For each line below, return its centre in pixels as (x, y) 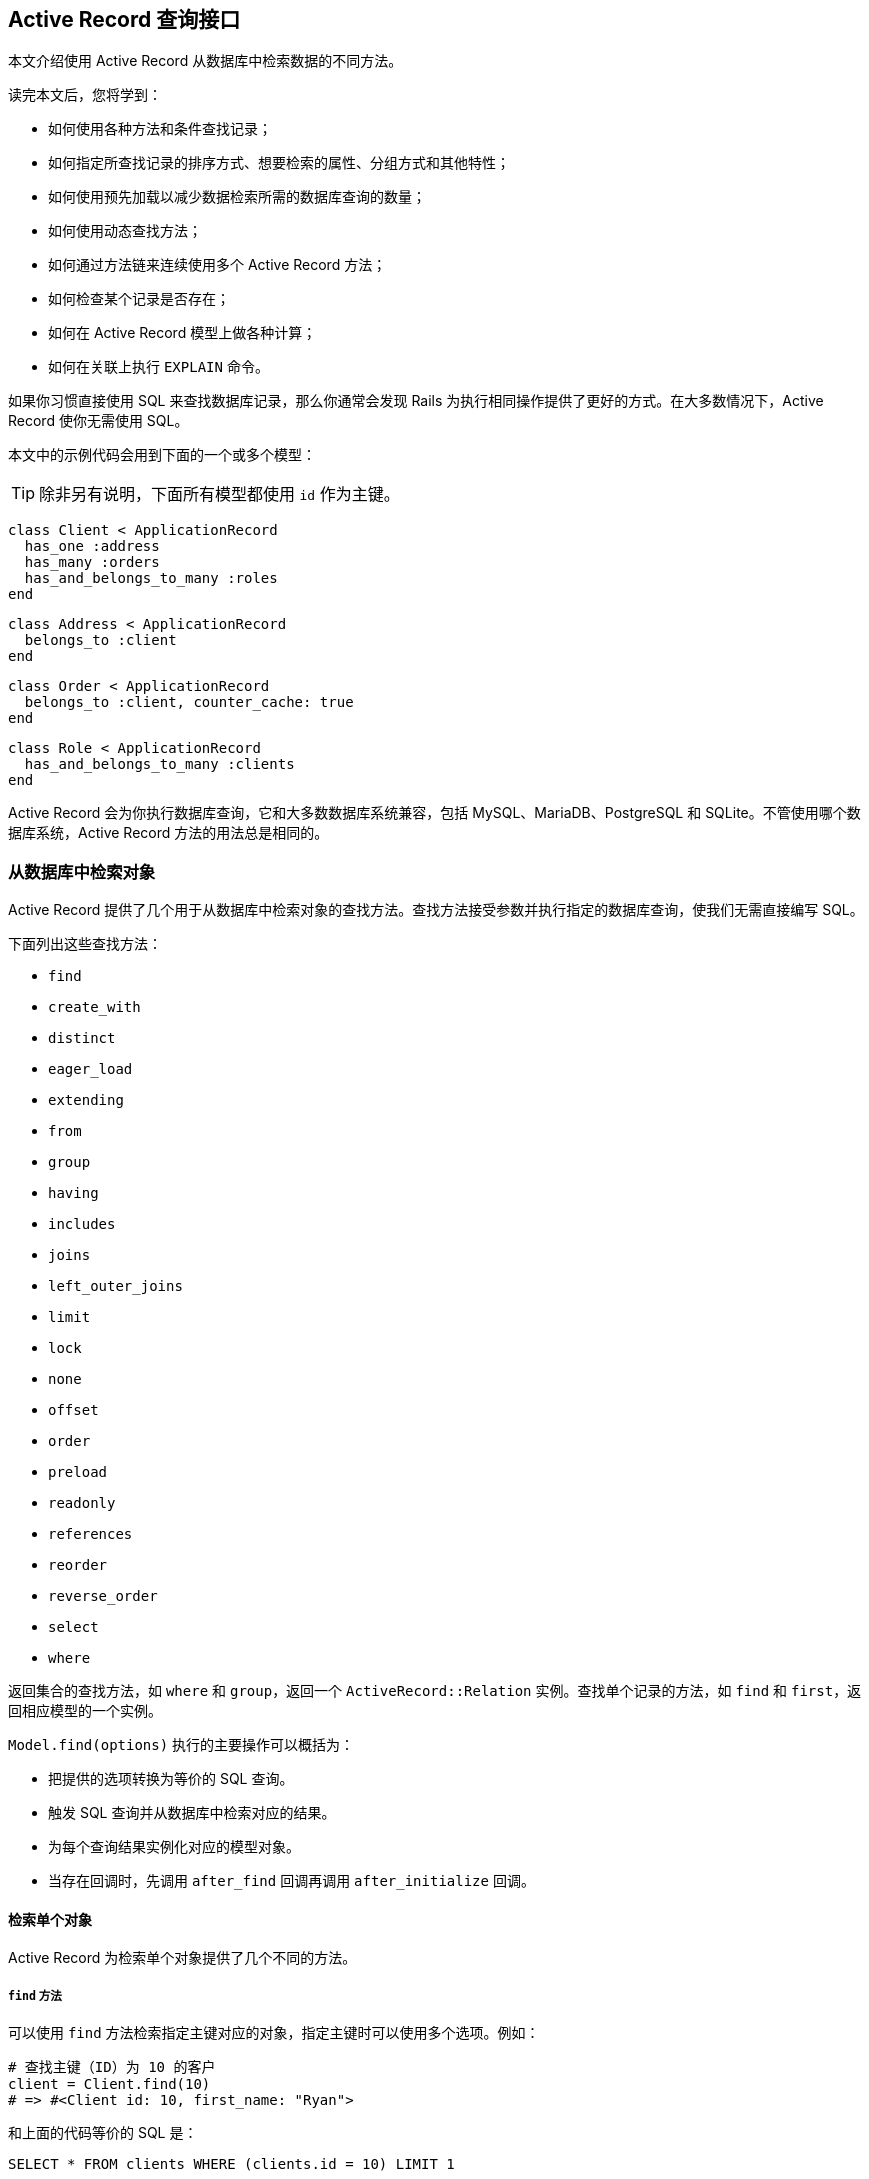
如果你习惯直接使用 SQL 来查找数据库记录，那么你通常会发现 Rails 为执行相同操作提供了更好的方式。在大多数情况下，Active (416, 401)
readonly (82, 1503)
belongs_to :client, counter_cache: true (189, 702)
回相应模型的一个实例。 (85, 1711)
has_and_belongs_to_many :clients (159, 764)
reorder (78, 1565)
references (90, 1534)
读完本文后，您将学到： (85, 95)
